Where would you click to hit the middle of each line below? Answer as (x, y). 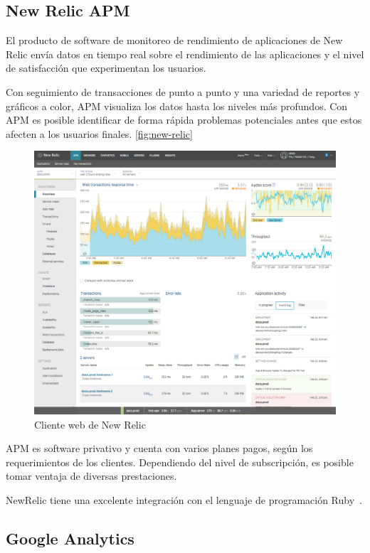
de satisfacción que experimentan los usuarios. (106, 68)
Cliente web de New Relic (90, 424)
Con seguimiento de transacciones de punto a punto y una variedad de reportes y (183, 91)
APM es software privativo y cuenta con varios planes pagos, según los (159, 448)
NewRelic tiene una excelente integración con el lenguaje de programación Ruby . (184, 499)
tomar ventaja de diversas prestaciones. (91, 476)
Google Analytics (70, 538)
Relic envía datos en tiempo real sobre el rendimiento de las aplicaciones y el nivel (185, 54)
